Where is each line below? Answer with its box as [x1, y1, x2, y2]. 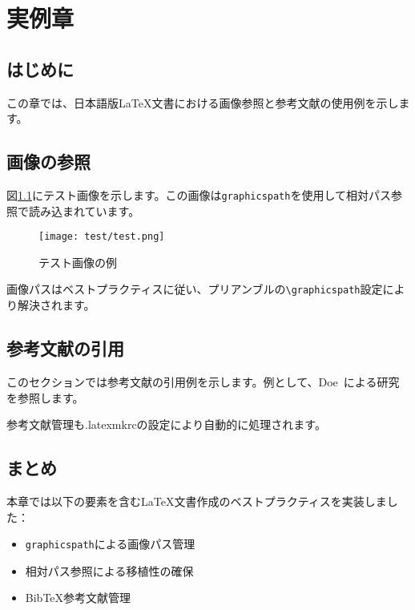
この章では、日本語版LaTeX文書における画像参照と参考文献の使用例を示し [6, 94, 399, 111]
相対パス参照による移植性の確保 [25, 562, 194, 579]
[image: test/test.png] [38, 231, 165, 243]
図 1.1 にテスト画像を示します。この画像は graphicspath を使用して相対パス [6, 186, 392, 203]
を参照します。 [6, 389, 84, 406]
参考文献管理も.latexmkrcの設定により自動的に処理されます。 [6, 416, 326, 433]
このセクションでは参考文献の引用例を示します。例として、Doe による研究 [6, 373, 400, 390]
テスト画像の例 [38, 253, 117, 270]
